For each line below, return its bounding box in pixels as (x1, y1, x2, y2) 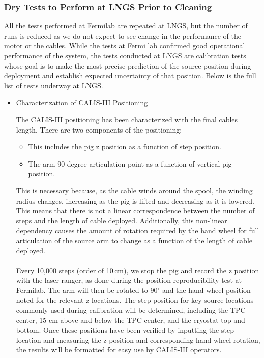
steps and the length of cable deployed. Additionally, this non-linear (16, 215, 227, 225)
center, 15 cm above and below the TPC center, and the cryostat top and (16, 314, 245, 325)
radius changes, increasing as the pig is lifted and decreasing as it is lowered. (16, 195, 254, 206)
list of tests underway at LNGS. (4, 80, 103, 90)
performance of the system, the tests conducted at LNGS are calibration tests (4, 50, 246, 60)
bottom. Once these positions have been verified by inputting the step (16, 324, 234, 335)
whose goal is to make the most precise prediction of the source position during (4, 60, 251, 71)
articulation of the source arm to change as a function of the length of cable (16, 235, 253, 245)
